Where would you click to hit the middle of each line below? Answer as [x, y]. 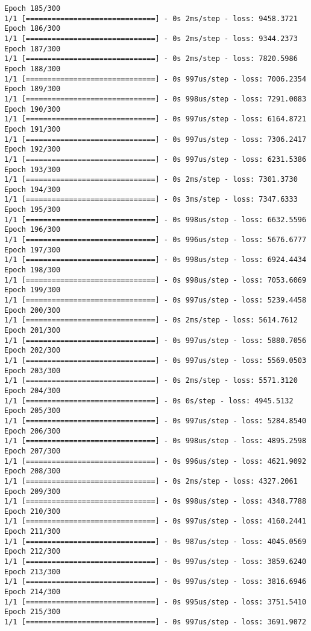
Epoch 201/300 [33, 330]
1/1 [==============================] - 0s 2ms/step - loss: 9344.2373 [151, 38]
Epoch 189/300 [33, 89]
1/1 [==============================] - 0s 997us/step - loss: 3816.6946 [155, 582]
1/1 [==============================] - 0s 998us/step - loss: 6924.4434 [155, 260]
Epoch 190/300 [33, 109]
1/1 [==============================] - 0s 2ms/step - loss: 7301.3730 [151, 180]
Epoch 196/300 [33, 230]
